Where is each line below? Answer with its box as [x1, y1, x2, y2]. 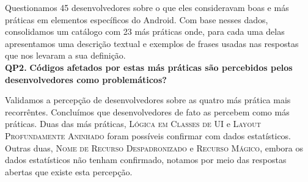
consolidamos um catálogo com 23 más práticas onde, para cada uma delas [5, 25, 285, 38]
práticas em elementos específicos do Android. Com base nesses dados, [5, 13, 268, 26]
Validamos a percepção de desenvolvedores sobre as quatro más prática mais [5, 93, 291, 106]
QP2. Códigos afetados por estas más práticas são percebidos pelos [5, 60, 293, 73]
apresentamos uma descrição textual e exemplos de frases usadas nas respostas [5, 37, 299, 49]
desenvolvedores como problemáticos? [5, 73, 167, 86]
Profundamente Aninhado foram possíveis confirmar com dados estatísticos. [5, 129, 291, 142]
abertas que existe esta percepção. [5, 165, 133, 178]
